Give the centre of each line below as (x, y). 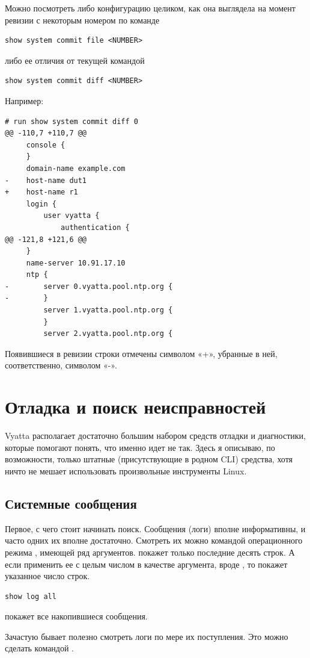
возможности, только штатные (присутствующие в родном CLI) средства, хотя (149, 459)
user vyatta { (71, 216)
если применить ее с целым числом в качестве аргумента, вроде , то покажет (146, 564)
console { (46, 145)
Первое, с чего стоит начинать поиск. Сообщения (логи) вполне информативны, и (155, 528)
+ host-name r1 (41, 192)
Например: (24, 100)
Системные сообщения (71, 503)
